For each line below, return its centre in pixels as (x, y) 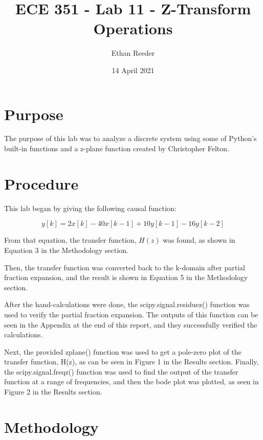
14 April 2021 (133, 70)
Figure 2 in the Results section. (53, 392)
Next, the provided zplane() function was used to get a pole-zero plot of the (123, 351)
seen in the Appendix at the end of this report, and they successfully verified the (131, 324)
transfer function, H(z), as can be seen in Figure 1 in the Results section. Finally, (131, 362)
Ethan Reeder (133, 53)
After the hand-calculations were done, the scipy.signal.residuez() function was (127, 304)
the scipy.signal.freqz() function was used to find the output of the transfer (121, 371)
